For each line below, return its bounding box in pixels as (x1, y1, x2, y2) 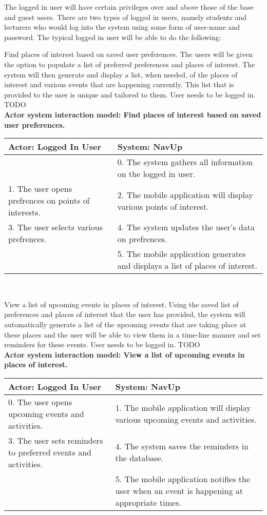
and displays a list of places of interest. (117, 260, 257, 272)
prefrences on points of (8, 194, 90, 207)
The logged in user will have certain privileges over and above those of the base (4, 2, 254, 12)
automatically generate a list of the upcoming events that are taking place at (4, 319, 246, 329)
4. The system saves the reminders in (115, 440, 249, 452)
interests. (8, 206, 41, 219)
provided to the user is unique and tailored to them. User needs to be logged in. (4, 89, 256, 100)
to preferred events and (8, 446, 92, 458)
